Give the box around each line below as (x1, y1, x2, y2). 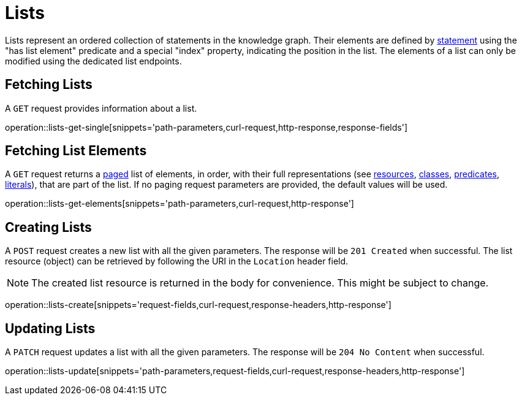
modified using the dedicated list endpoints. (5, 55, 182, 66)
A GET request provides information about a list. (5, 102, 197, 113)
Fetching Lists (5, 77, 93, 93)
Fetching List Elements (5, 143, 147, 159)
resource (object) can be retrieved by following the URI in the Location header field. (5, 256, 349, 267)
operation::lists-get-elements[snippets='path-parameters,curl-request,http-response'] (5, 198, 354, 209)
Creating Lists (5, 219, 92, 235)
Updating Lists (5, 320, 96, 336)
